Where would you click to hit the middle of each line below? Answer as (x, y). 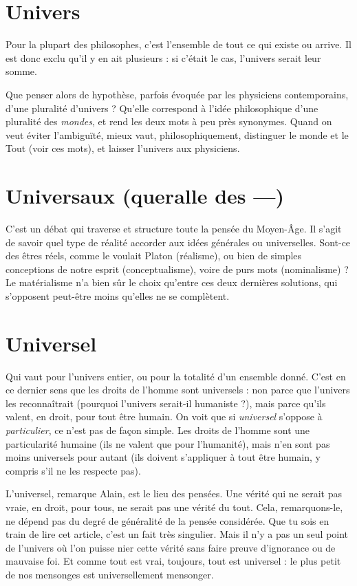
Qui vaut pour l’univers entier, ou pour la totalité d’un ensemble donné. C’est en (176, 376)
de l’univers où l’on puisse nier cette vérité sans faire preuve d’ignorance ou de (171, 547)
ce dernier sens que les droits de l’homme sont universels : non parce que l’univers (178, 390)
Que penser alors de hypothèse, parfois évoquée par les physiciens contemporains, (177, 94)
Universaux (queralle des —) (145, 196)
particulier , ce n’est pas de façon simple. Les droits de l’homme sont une (158, 430)
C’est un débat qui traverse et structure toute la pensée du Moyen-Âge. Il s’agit (174, 228)
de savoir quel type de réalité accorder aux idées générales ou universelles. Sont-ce (178, 242)
